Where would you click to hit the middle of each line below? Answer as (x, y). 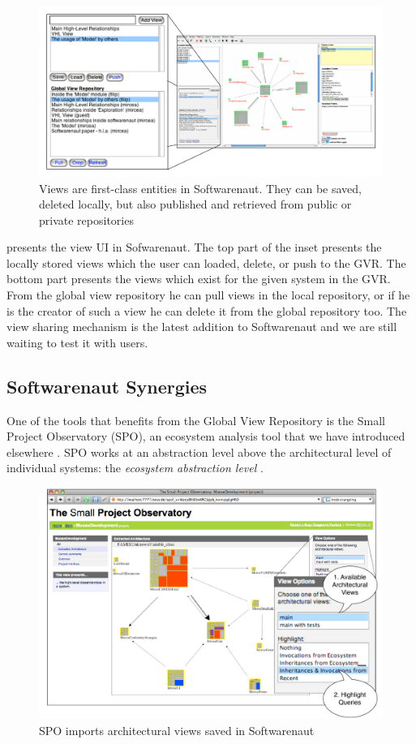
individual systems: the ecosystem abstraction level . (135, 468)
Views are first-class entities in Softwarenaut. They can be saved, (200, 188)
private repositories (86, 219)
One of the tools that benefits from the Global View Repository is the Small (196, 420)
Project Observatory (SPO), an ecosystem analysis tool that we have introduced (206, 436)
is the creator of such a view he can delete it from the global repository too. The (207, 310)
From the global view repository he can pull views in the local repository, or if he (208, 295)
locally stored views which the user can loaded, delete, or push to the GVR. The (206, 262)
